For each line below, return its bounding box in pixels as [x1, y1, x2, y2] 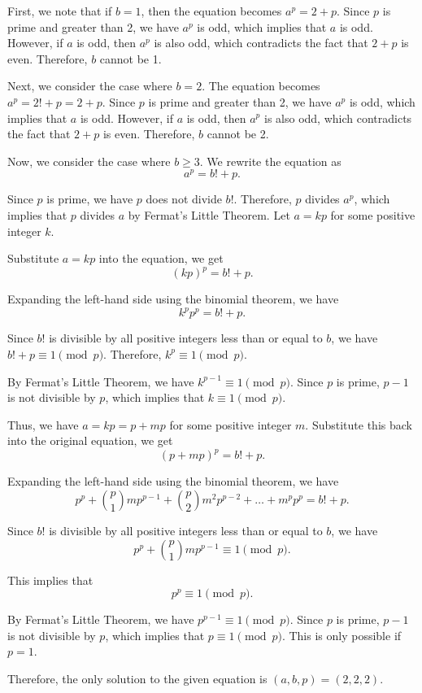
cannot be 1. [99, 50, 162, 67]
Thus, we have [7, 416, 79, 433]
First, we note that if [7, 2, 112, 19]
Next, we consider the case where [7, 77, 172, 94]
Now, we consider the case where [7, 152, 171, 169]
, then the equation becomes [141, 2, 282, 19]
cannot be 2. [207, 125, 269, 142]
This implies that [7, 571, 94, 588]
